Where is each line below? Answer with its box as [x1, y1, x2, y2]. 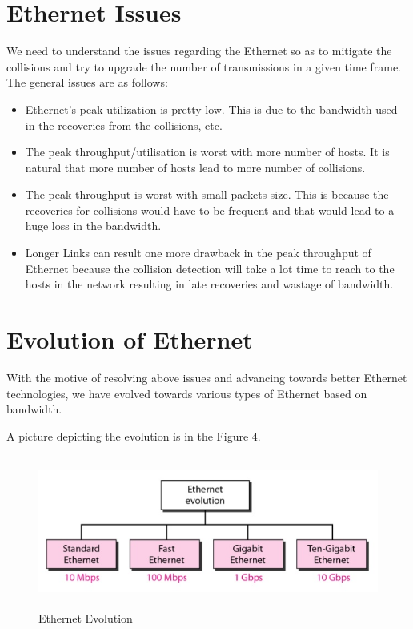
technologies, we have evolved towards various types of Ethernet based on [6, 385, 367, 401]
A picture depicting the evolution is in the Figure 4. [6, 427, 261, 444]
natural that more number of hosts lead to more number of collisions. [25, 159, 366, 175]
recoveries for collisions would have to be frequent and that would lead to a [25, 201, 395, 218]
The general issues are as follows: [6, 74, 168, 91]
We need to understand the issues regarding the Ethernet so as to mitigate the [6, 42, 392, 59]
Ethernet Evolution [38, 609, 133, 626]
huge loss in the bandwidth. [25, 217, 162, 234]
